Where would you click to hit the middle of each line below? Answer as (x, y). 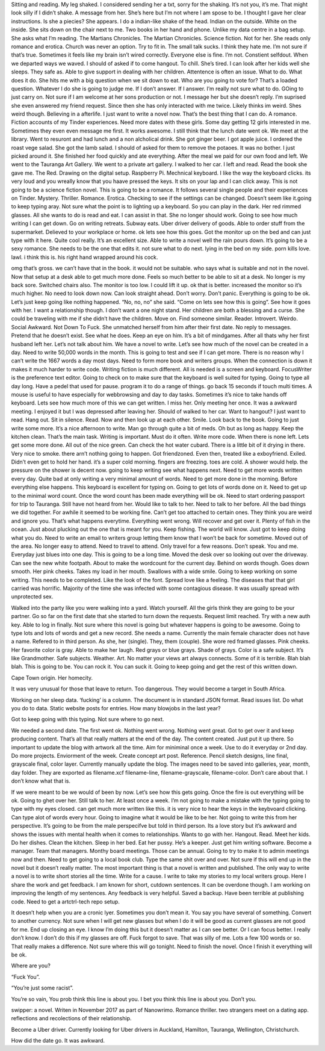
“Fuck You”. (26, 977)
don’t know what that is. (41, 781)
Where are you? (31, 966)
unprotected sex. (32, 597)
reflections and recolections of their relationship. (71, 1018)
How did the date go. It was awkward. (58, 1041)
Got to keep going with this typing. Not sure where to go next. (88, 719)
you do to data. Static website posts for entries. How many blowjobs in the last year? (116, 708)
